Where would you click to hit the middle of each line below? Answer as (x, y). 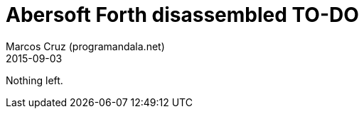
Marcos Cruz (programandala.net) (85, 46)
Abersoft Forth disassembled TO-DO (182, 15)
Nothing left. (34, 80)
